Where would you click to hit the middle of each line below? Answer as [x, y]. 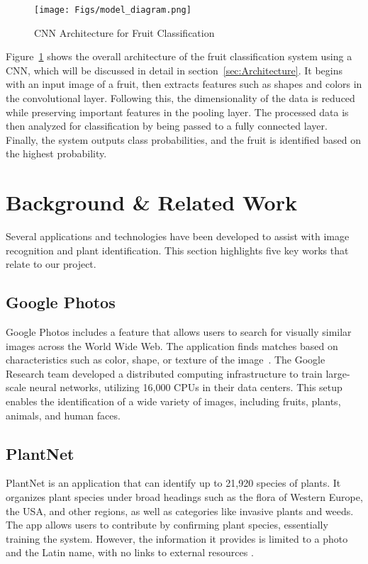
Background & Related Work [151, 202]
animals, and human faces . [63, 415]
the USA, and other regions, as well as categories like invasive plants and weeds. [180, 511]
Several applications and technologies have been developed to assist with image [178, 236]
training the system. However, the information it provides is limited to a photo [177, 538]
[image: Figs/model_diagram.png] [113, 10]
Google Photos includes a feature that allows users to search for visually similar [179, 332]
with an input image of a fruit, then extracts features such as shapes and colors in [184, 84]
